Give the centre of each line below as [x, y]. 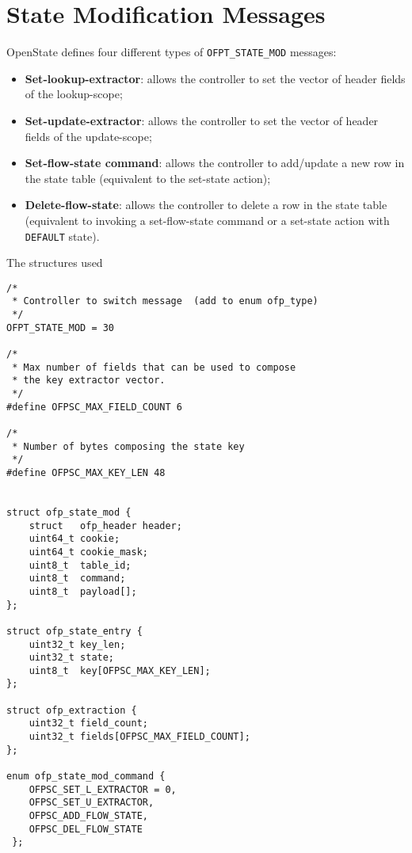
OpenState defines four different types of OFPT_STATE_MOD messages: [172, 52]
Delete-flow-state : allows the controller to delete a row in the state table [206, 205]
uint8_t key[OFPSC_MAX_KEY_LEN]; [120, 670]
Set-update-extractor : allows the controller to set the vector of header [202, 120]
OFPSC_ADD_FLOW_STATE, [88, 816]
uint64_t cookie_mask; [88, 552]
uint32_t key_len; [77, 644]
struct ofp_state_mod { [69, 512]
